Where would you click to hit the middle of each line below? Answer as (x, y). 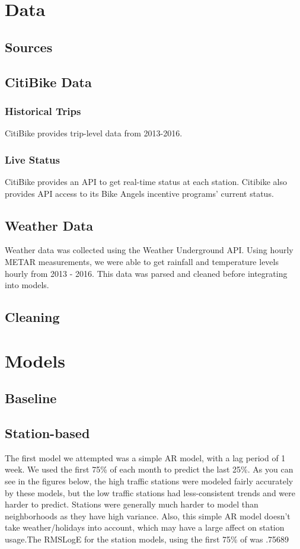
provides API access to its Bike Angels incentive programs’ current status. (139, 193)
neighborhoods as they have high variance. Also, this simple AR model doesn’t (148, 516)
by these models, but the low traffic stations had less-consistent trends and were (150, 492)
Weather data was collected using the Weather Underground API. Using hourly (149, 250)
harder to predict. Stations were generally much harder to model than (132, 504)
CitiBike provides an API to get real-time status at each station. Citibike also (146, 181)
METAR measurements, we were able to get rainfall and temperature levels (142, 261)
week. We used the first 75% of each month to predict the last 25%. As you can (149, 469)
